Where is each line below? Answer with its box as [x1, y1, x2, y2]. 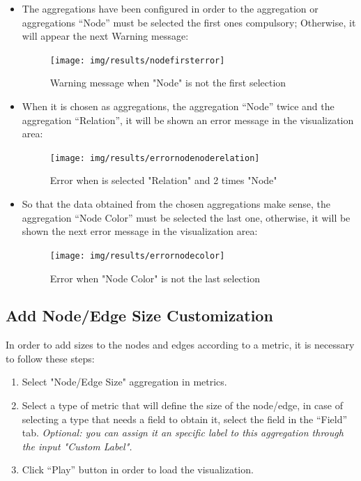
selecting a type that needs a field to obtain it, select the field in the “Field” [22, 411, 348, 426]
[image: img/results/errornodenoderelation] [49, 153, 260, 163]
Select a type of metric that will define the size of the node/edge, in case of [22, 398, 343, 413]
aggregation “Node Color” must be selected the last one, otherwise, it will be [22, 210, 351, 224]
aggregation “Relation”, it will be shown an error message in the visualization [22, 112, 354, 127]
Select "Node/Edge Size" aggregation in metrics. [22, 374, 227, 389]
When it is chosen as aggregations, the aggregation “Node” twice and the [22, 99, 335, 114]
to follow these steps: [6, 351, 95, 365]
